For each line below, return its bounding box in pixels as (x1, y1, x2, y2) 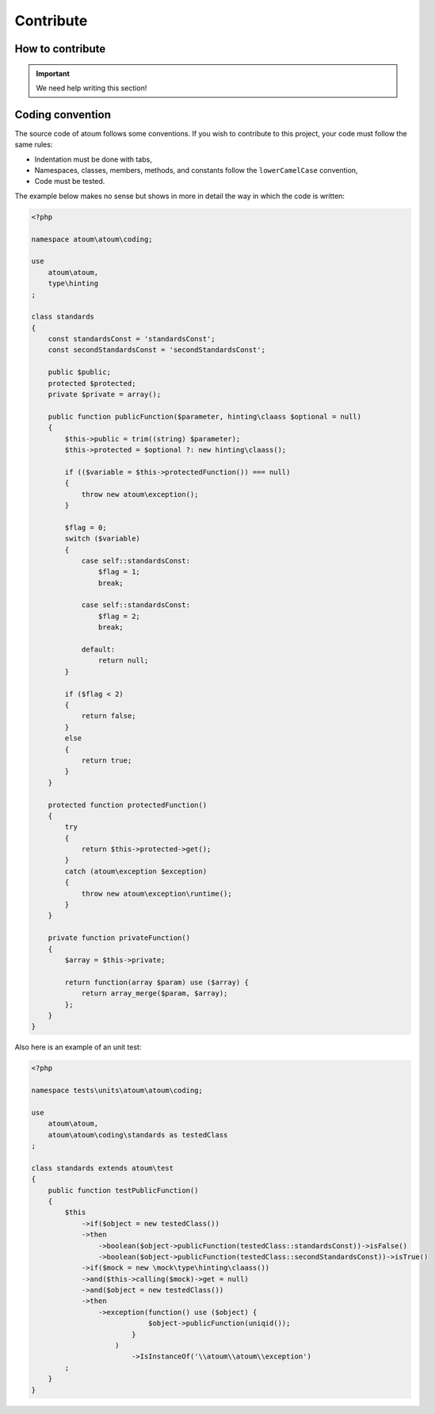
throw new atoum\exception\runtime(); (81, 889, 233, 898)
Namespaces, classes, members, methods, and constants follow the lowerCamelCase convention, (34, 166, 358, 175)
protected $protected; (48, 379, 136, 388)
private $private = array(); (48, 390, 162, 399)
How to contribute (14, 42, 106, 55)
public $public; (48, 368, 111, 376)
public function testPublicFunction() (48, 1186, 199, 1194)
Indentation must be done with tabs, (34, 155, 152, 164)
